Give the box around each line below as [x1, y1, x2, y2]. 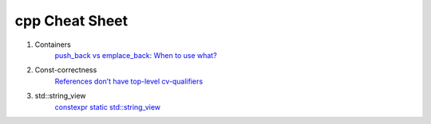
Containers [34, 40, 71, 49]
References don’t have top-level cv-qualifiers [54, 76, 204, 86]
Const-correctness [34, 65, 97, 75]
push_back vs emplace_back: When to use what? [54, 50, 217, 60]
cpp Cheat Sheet [14, 12, 129, 29]
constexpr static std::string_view [54, 102, 161, 111]
